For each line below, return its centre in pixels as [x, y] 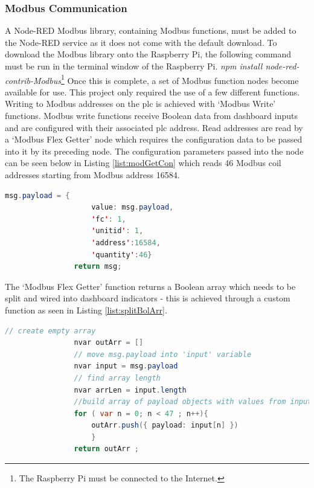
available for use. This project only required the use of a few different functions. [152, 91]
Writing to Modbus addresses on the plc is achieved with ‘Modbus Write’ [140, 104]
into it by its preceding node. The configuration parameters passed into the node [154, 151]
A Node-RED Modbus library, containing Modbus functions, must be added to [151, 30]
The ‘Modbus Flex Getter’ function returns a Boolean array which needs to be [150, 286]
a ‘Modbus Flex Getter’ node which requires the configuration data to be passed [154, 139]
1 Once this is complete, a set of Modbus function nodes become [180, 79]
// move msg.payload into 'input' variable [163, 354]
